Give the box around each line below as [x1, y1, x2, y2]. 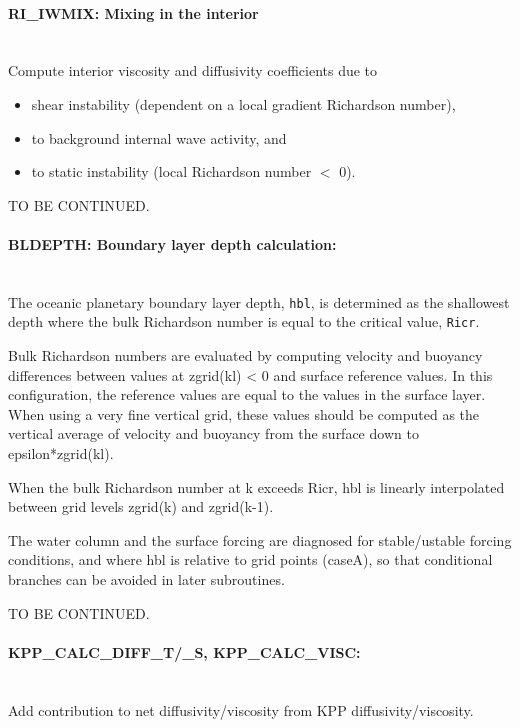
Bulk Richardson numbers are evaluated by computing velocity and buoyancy [8, 345, 483, 366]
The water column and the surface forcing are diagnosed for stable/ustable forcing [8, 529, 512, 550]
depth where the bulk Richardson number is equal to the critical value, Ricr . [8, 311, 480, 332]
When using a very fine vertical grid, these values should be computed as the [8, 403, 480, 424]
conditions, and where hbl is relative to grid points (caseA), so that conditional [8, 549, 493, 570]
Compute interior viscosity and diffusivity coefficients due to [8, 60, 378, 81]
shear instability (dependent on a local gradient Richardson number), [31, 93, 456, 114]
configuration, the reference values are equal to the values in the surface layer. [8, 384, 486, 405]
